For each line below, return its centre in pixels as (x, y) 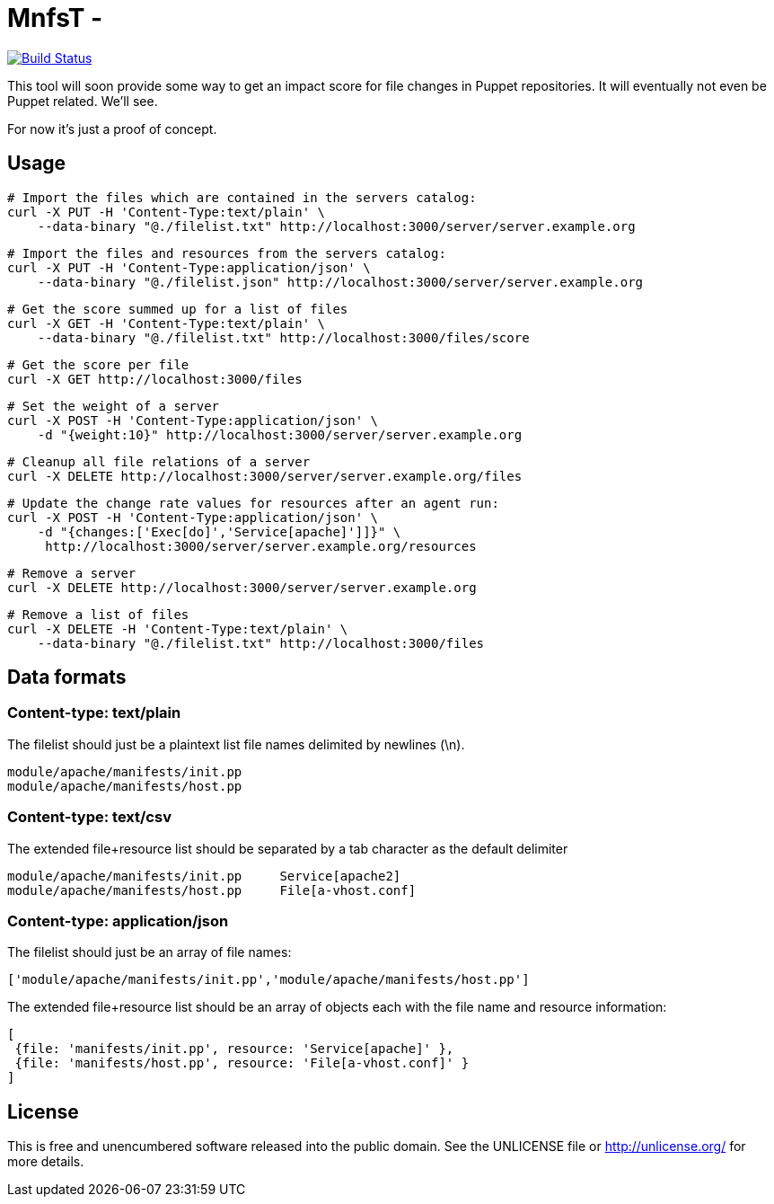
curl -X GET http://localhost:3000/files (155, 379)
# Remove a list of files (98, 614)
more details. (46, 1162)
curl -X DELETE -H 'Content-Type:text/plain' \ (178, 629)
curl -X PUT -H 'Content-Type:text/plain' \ (167, 212)
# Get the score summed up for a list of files (178, 309)
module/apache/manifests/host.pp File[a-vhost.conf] (212, 890)
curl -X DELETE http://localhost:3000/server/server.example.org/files (265, 476)
